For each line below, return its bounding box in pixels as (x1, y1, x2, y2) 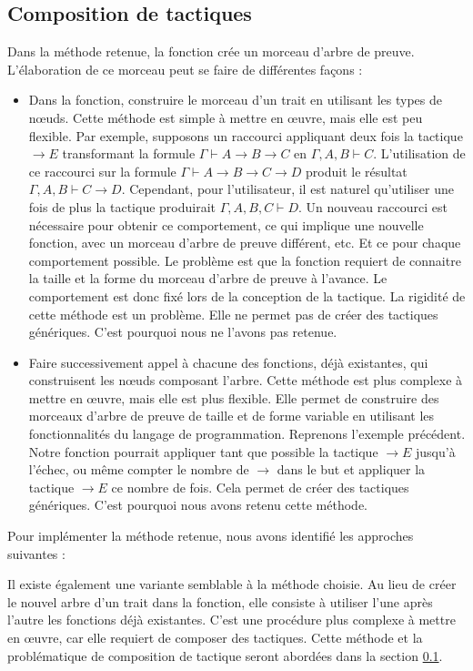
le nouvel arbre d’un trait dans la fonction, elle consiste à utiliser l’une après (7, 592, 433, 611)
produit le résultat (306, 161, 408, 180)
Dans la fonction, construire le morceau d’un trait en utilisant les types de (28, 90, 442, 109)
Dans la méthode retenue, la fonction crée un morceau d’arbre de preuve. (7, 42, 415, 61)
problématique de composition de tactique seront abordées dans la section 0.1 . (7, 646, 443, 665)
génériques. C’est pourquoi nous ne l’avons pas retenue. (28, 322, 337, 341)
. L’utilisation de (373, 144, 466, 163)
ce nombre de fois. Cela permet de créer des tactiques (111, 477, 409, 496)
